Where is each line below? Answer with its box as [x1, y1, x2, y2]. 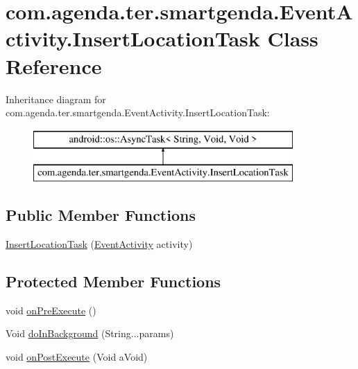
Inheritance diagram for [6, 91, 106, 106]
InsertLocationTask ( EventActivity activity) [6, 237, 193, 251]
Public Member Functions [6, 204, 196, 226]
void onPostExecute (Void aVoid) [6, 350, 148, 364]
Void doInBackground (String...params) [6, 326, 174, 341]
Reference [6, 51, 102, 80]
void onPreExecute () [6, 303, 96, 317]
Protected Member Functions [6, 271, 221, 292]
